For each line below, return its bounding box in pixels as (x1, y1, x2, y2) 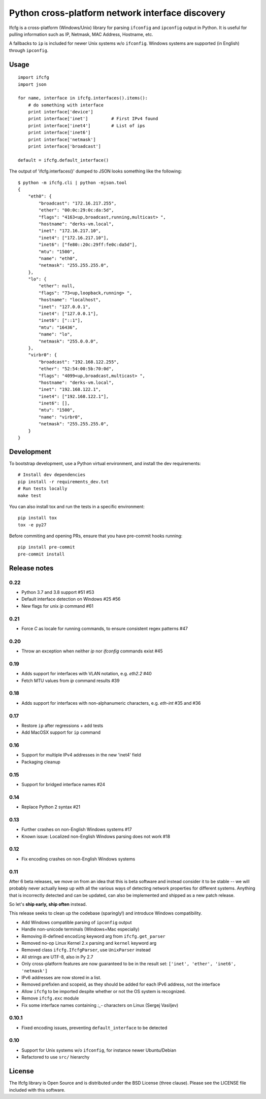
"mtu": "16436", (38, 324, 78, 330)
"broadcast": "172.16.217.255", (38, 200, 117, 206)
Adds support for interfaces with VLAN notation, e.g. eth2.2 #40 (21, 671, 152, 677)
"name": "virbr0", (38, 414, 83, 420)
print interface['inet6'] (28, 130, 91, 136)
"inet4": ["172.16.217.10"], (38, 235, 109, 240)
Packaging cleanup (21, 759, 61, 765)
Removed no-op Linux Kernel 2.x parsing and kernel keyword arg (21, 940, 157, 946)
